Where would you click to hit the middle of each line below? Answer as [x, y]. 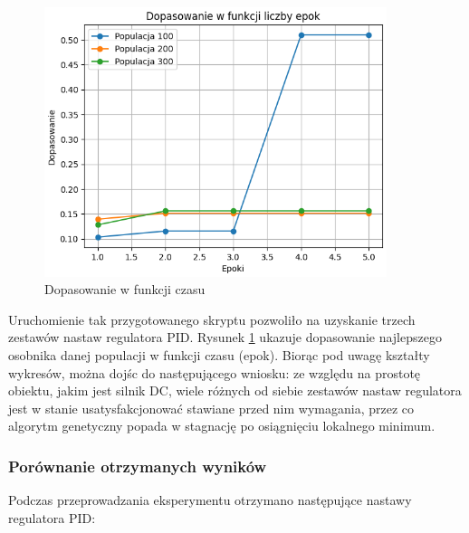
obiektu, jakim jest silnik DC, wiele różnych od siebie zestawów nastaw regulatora [235, 390]
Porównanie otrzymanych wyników [138, 466]
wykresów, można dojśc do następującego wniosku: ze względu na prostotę [215, 372]
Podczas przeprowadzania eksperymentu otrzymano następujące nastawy [210, 500]
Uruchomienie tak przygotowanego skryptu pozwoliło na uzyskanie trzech [212, 319]
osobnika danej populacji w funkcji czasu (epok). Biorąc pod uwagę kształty [219, 354]
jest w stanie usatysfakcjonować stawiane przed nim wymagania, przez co [211, 408]
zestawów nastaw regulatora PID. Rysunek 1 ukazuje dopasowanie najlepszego [225, 337]
